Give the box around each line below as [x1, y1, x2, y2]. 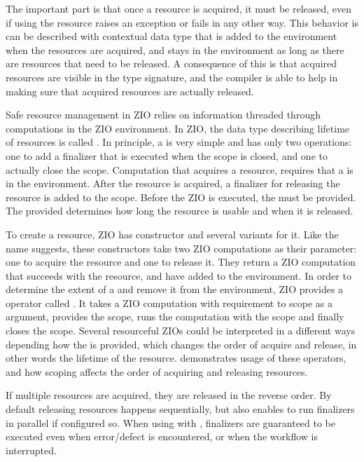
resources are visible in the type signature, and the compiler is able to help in [6, 69, 338, 84]
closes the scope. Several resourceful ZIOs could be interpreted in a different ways [6, 323, 356, 338]
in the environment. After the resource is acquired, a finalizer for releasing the [6, 176, 340, 191]
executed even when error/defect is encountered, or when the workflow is [6, 429, 318, 444]
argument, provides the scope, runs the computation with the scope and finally [6, 309, 344, 324]
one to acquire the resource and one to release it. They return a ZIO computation [6, 254, 356, 269]
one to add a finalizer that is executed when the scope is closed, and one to [6, 148, 328, 163]
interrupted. [6, 442, 57, 457]
